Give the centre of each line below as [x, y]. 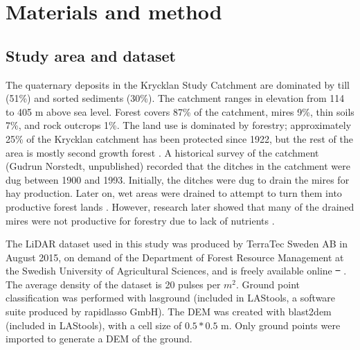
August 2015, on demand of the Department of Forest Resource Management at [175, 257]
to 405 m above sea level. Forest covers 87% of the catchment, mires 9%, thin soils [180, 111]
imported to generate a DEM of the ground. [99, 339]
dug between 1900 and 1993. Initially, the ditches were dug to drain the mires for [178, 179]
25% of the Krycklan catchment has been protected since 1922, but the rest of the [179, 138]
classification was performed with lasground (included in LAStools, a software [171, 298]
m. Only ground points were [281, 325]
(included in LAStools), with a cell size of [94, 325]
